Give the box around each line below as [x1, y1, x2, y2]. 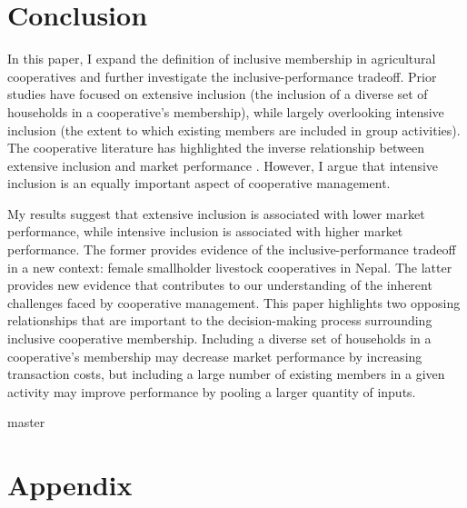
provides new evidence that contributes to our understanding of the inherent [7, 275, 432, 294]
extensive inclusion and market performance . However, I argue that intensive [7, 155, 439, 174]
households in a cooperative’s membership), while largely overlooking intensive [7, 102, 444, 121]
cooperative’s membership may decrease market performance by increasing [7, 346, 422, 365]
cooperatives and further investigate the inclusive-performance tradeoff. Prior [7, 66, 437, 85]
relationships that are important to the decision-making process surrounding [7, 311, 432, 330]
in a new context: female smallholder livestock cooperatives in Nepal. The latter [7, 257, 452, 276]
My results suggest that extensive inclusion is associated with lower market [7, 204, 425, 223]
